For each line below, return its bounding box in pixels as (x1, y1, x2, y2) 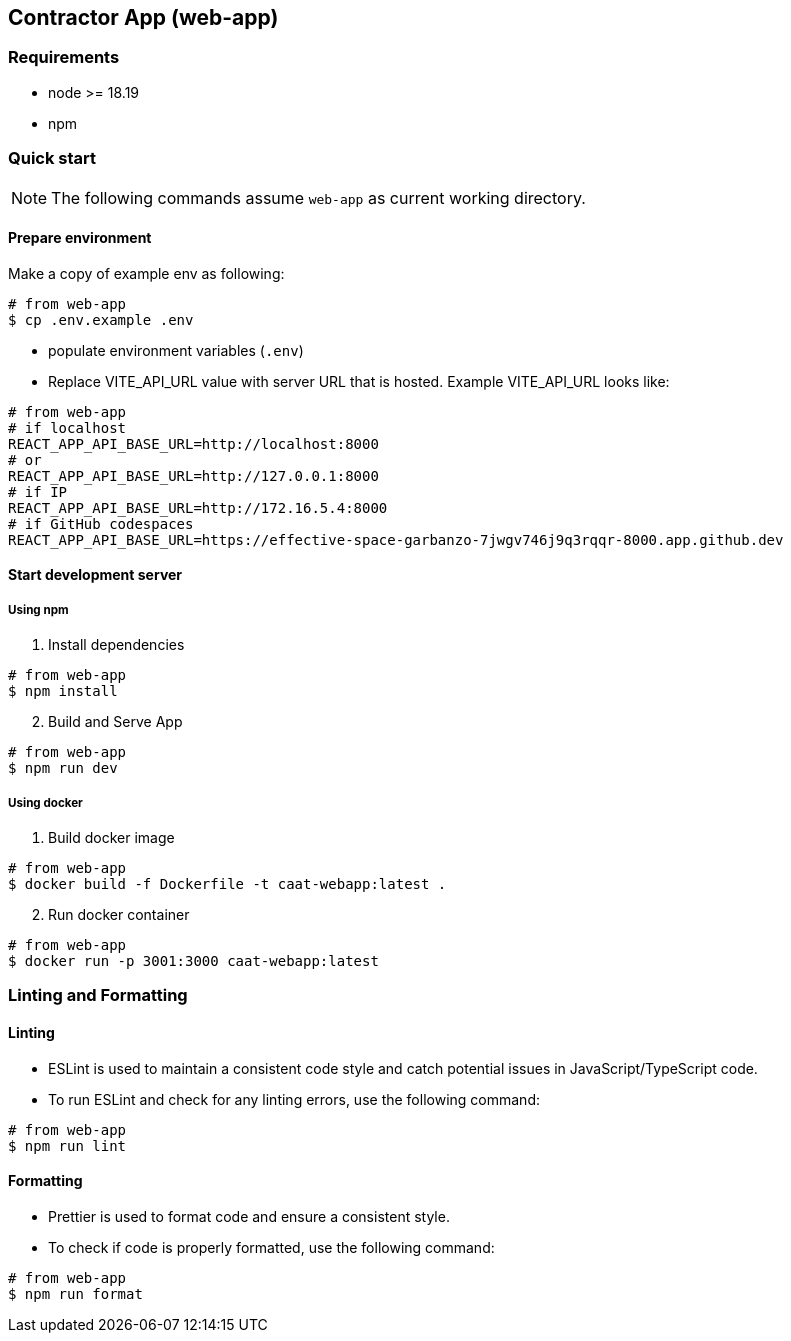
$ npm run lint (8, 1137, 127, 1154)
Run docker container (48, 905, 190, 923)
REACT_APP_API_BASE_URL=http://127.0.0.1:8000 (8, 467, 379, 484)
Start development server (8, 566, 183, 584)
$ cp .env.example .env (8, 311, 194, 328)
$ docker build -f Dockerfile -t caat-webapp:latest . (8, 875, 447, 892)
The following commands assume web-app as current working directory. (51, 187, 586, 208)
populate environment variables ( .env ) (48, 341, 304, 359)
